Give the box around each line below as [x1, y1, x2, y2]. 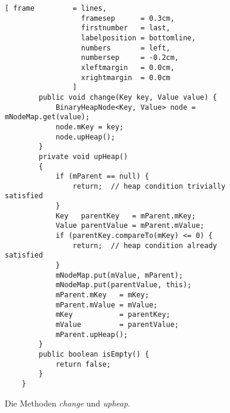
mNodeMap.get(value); [5, 113, 90, 122]
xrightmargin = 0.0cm [81, 73, 171, 82]
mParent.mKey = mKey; [55, 291, 149, 300]
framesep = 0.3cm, [81, 14, 175, 23]
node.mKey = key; [55, 122, 124, 131]
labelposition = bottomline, [81, 33, 196, 42]
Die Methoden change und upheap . [5, 396, 130, 409]
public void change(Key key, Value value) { [39, 93, 217, 101]
